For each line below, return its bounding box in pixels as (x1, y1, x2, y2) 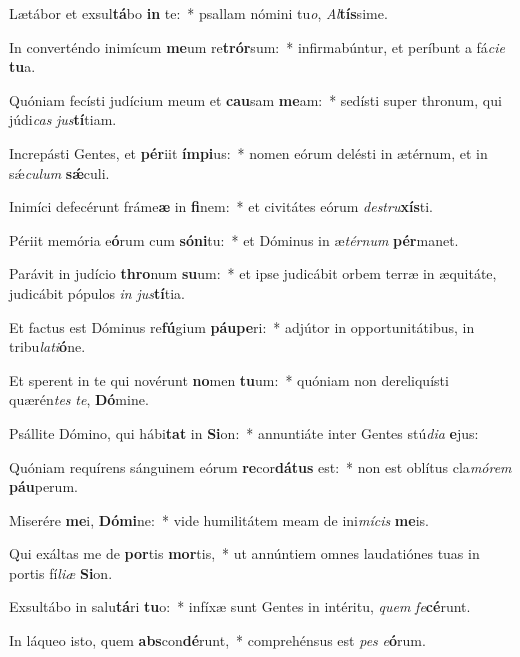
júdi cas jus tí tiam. (9, 109, 117, 130)
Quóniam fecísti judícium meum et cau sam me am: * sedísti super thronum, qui (9, 89, 502, 110)
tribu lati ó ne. (9, 336, 86, 357)
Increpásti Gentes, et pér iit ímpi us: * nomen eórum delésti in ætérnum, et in (9, 142, 488, 163)
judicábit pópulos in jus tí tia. (9, 282, 185, 303)
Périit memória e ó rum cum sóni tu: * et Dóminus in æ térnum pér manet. (9, 229, 459, 250)
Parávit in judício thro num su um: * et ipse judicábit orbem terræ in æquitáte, (9, 263, 497, 284)
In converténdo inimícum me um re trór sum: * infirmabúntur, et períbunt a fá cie (9, 36, 506, 57)
